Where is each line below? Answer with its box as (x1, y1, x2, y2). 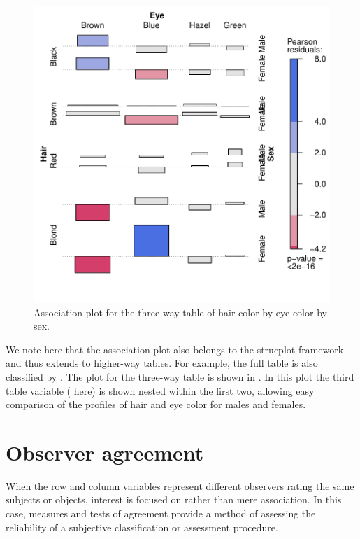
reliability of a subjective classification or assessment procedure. (6, 519, 278, 534)
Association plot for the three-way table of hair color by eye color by (34, 304, 327, 319)
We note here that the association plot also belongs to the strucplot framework (6, 342, 344, 356)
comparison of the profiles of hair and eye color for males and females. (6, 397, 306, 412)
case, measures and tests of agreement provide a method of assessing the (6, 506, 316, 521)
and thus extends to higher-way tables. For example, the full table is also (6, 356, 318, 370)
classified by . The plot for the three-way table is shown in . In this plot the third (6, 369, 354, 384)
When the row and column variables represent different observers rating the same (6, 478, 354, 493)
